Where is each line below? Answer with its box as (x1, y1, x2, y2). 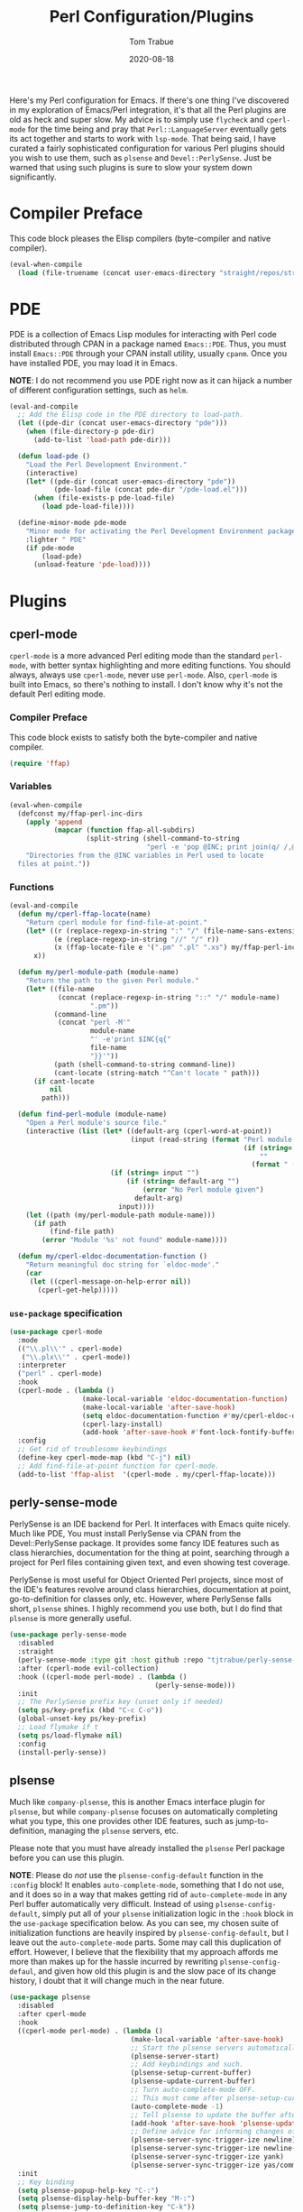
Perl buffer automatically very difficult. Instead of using (9, 1899, 214, 1910)
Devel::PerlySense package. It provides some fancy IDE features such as (9, 1538, 280, 1549)
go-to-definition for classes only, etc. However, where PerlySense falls (9, 1594, 272, 1605)
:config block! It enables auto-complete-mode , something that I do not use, (9, 1879, 285, 1891)
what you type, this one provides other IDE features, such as (9, 1816, 234, 1827)
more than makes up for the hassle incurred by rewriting (9, 1956, 218, 1968)
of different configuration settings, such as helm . (9, 384, 188, 395)
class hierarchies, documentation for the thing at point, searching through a (9, 1547, 290, 1558)
